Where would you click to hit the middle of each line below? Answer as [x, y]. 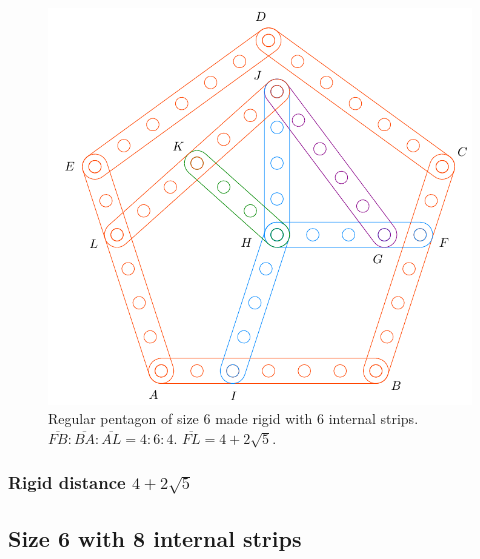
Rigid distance [67, 482]
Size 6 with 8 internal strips [155, 537]
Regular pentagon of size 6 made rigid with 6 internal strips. [233, 418]
